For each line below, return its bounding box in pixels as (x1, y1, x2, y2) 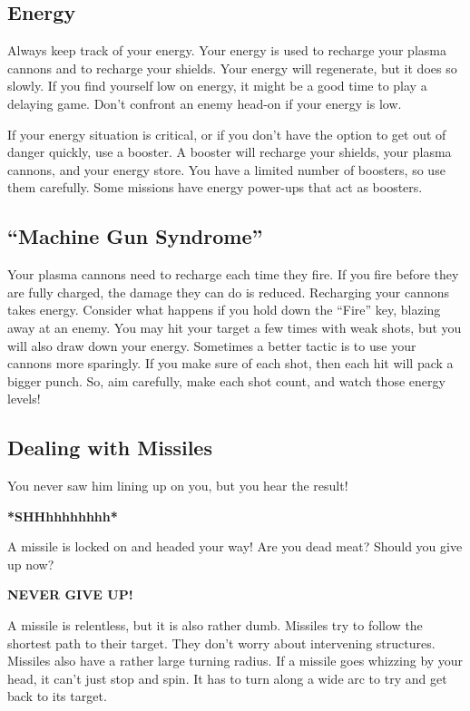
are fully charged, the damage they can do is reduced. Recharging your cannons (7, 282, 450, 301)
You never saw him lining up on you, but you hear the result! (7, 476, 348, 495)
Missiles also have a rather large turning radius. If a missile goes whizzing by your (7, 651, 464, 670)
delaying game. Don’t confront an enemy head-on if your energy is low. (7, 93, 402, 112)
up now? (7, 554, 54, 573)
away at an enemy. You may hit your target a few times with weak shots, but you (7, 317, 462, 336)
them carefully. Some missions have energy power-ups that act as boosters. (7, 178, 423, 197)
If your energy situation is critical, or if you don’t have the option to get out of (7, 124, 446, 143)
